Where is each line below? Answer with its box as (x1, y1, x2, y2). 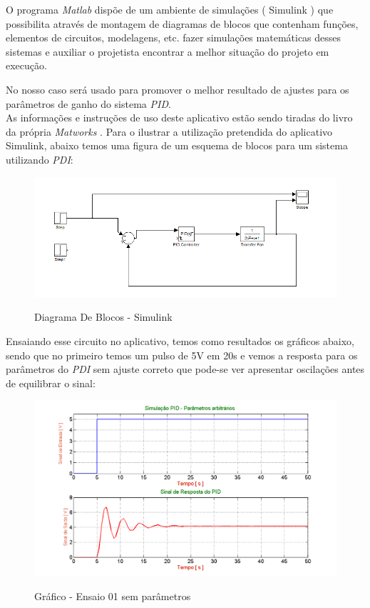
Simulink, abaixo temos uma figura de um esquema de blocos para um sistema (6, 138, 348, 153)
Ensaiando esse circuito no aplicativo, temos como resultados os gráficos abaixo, (6, 333, 354, 348)
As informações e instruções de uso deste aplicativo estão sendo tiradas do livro (6, 110, 353, 125)
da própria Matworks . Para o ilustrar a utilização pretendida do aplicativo (6, 124, 333, 139)
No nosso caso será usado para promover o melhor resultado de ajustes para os (6, 81, 349, 96)
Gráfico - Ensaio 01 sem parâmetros (34, 589, 191, 604)
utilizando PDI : (6, 151, 73, 166)
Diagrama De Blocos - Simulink (34, 309, 173, 324)
